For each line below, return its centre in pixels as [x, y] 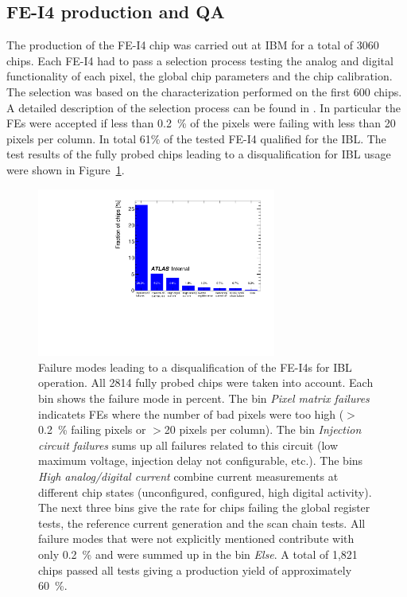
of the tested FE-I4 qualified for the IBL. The [275, 138]
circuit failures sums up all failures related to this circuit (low [188, 445]
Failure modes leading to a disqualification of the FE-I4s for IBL [195, 367]
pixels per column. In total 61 [79, 138]
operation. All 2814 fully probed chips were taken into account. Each [206, 382]
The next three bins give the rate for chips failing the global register [204, 507]
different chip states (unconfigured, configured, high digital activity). [205, 492]
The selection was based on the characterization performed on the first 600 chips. [204, 91]
